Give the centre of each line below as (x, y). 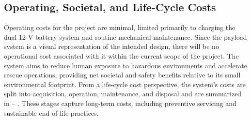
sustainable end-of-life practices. (51, 113)
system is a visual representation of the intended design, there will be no (111, 46)
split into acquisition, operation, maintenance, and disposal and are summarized (123, 94)
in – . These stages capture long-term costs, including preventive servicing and (120, 103)
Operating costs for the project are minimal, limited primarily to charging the (120, 27)
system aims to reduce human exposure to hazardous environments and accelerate (125, 65)
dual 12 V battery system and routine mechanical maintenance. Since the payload (125, 37)
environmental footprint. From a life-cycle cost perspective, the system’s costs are (125, 84)
